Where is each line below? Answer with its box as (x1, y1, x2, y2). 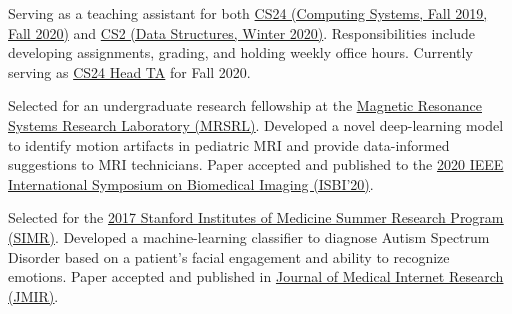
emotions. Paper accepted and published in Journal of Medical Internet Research (8, 266, 504, 287)
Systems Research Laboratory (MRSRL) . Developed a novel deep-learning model (8, 114, 504, 135)
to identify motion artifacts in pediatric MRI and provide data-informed (8, 134, 450, 155)
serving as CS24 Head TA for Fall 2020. (8, 61, 251, 82)
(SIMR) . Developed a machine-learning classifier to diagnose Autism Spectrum (8, 226, 490, 247)
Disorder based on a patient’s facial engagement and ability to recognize (8, 246, 450, 267)
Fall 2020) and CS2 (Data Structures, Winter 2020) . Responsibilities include (8, 22, 475, 43)
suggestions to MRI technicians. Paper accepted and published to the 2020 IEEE (8, 154, 504, 175)
